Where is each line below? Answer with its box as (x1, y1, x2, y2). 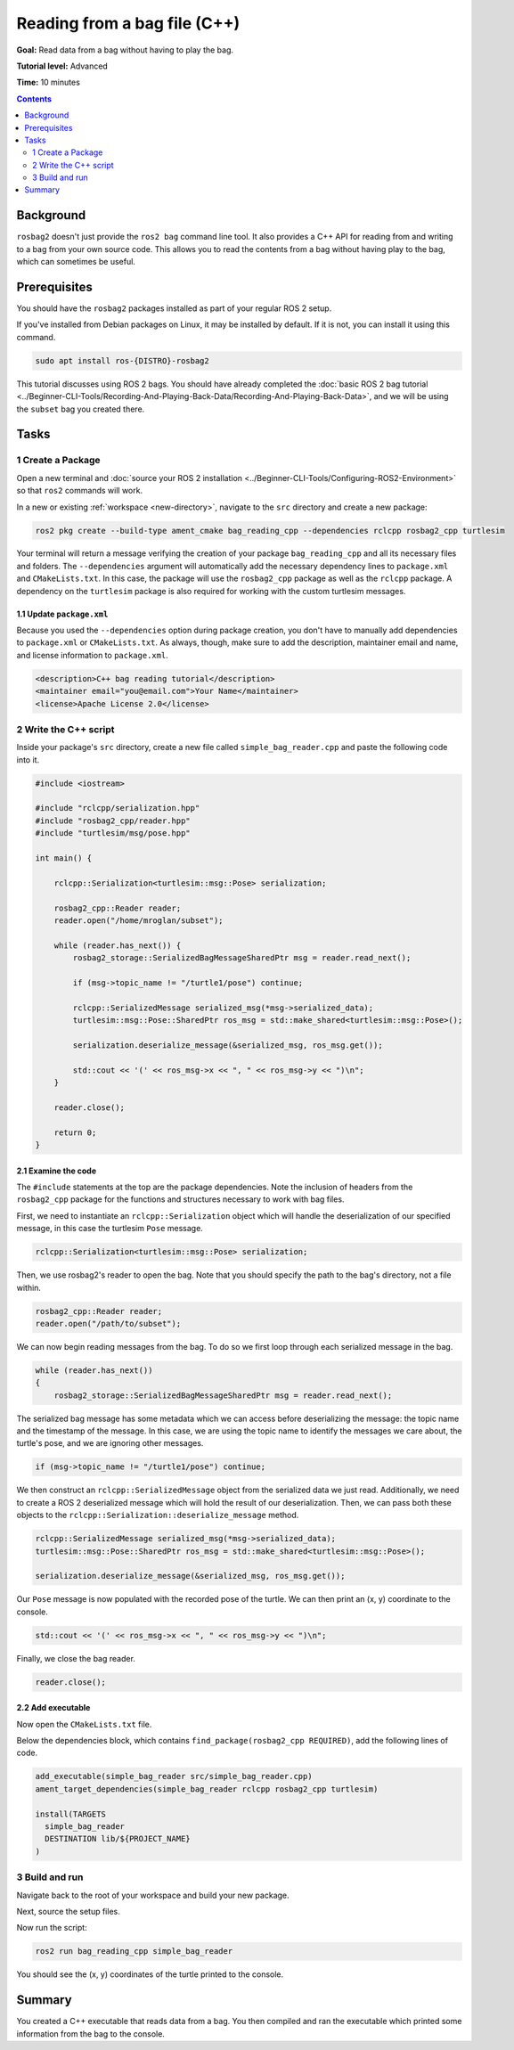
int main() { (35, 853, 93, 863)
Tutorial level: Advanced (16, 61, 109, 71)
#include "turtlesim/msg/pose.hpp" (35, 829, 191, 838)
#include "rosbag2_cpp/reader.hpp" (35, 815, 191, 826)
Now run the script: (16, 1923, 88, 1933)
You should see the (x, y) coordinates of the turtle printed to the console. (16, 1969, 284, 1980)
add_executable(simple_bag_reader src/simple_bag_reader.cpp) (35, 1771, 313, 1782)
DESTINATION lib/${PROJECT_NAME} (45, 1834, 191, 1844)
